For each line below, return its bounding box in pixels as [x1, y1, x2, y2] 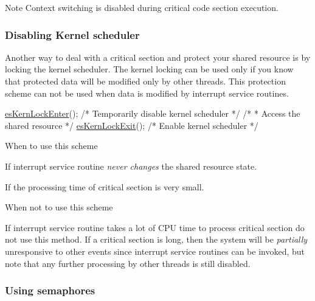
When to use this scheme [5, 139, 98, 152]
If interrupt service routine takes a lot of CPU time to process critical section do [5, 221, 305, 234]
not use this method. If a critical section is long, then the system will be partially [5, 233, 308, 246]
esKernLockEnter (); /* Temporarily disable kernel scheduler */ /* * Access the [5, 107, 300, 120]
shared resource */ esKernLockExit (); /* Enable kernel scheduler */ [5, 119, 258, 131]
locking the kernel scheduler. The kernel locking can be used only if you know [5, 63, 294, 75]
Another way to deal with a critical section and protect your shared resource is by [5, 50, 311, 63]
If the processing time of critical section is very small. [5, 180, 204, 193]
